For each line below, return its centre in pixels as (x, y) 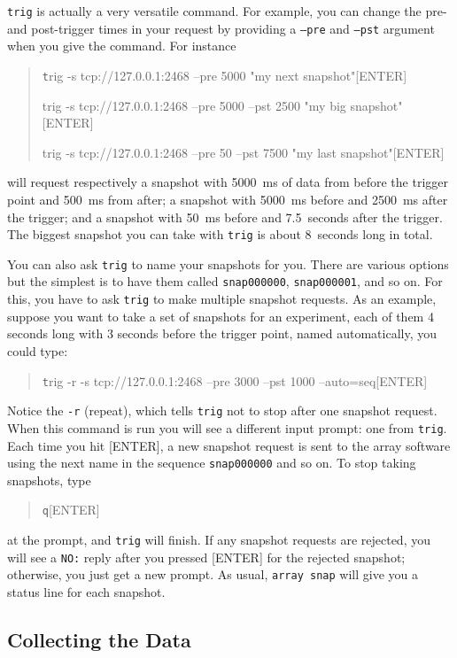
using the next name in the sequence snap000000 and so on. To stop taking (212, 463)
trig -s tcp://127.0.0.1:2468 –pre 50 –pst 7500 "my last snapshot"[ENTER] (243, 152)
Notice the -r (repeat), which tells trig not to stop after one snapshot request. (222, 410)
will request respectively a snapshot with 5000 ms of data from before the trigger (228, 182)
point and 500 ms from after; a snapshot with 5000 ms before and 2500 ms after (228, 199)
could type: (38, 350)
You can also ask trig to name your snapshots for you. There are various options (228, 263)
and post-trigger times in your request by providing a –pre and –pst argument (221, 28)
